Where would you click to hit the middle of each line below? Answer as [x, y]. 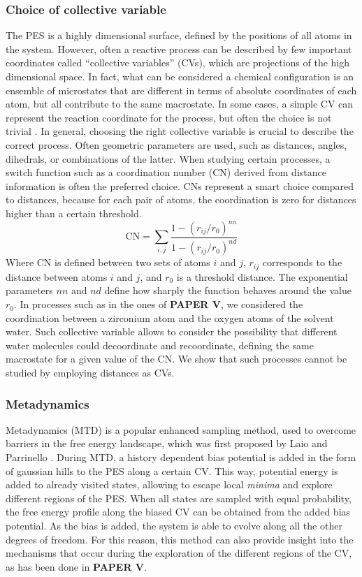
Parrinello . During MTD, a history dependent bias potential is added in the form [181, 457]
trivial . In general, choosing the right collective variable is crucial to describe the [180, 131]
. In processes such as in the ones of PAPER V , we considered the [159, 304]
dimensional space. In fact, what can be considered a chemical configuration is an [180, 76]
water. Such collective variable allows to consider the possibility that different [172, 331]
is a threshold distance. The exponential [262, 276]
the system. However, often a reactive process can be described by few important [179, 49]
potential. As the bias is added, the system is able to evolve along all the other [174, 525]
